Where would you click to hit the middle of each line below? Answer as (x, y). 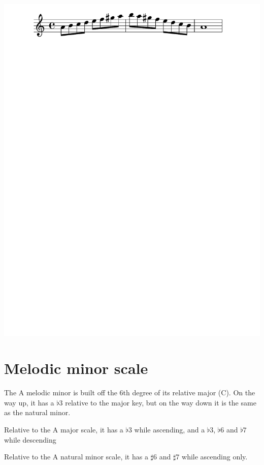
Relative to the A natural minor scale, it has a (76, 457)
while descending (30, 439)
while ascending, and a (170, 429)
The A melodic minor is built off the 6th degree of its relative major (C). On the (130, 393)
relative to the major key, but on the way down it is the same (161, 402)
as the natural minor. (37, 412)
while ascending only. (215, 457)
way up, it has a (29, 402)
